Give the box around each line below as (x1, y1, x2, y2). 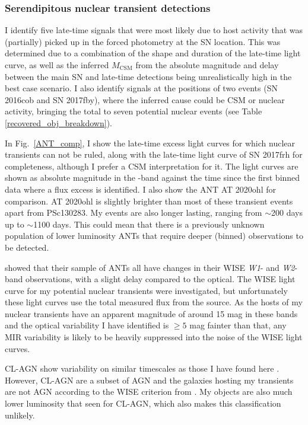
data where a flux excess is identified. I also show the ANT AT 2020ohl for (5, 183, 276, 195)
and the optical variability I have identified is (5, 319, 169, 331)
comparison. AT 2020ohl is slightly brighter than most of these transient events (5, 194, 293, 207)
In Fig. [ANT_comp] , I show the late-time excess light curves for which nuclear (5, 136, 296, 149)
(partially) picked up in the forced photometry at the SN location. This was (5, 35, 281, 47)
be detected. (5, 241, 49, 253)
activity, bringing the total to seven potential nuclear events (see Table (5, 105, 262, 117)
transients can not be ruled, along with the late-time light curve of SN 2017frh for (5, 148, 303, 161)
